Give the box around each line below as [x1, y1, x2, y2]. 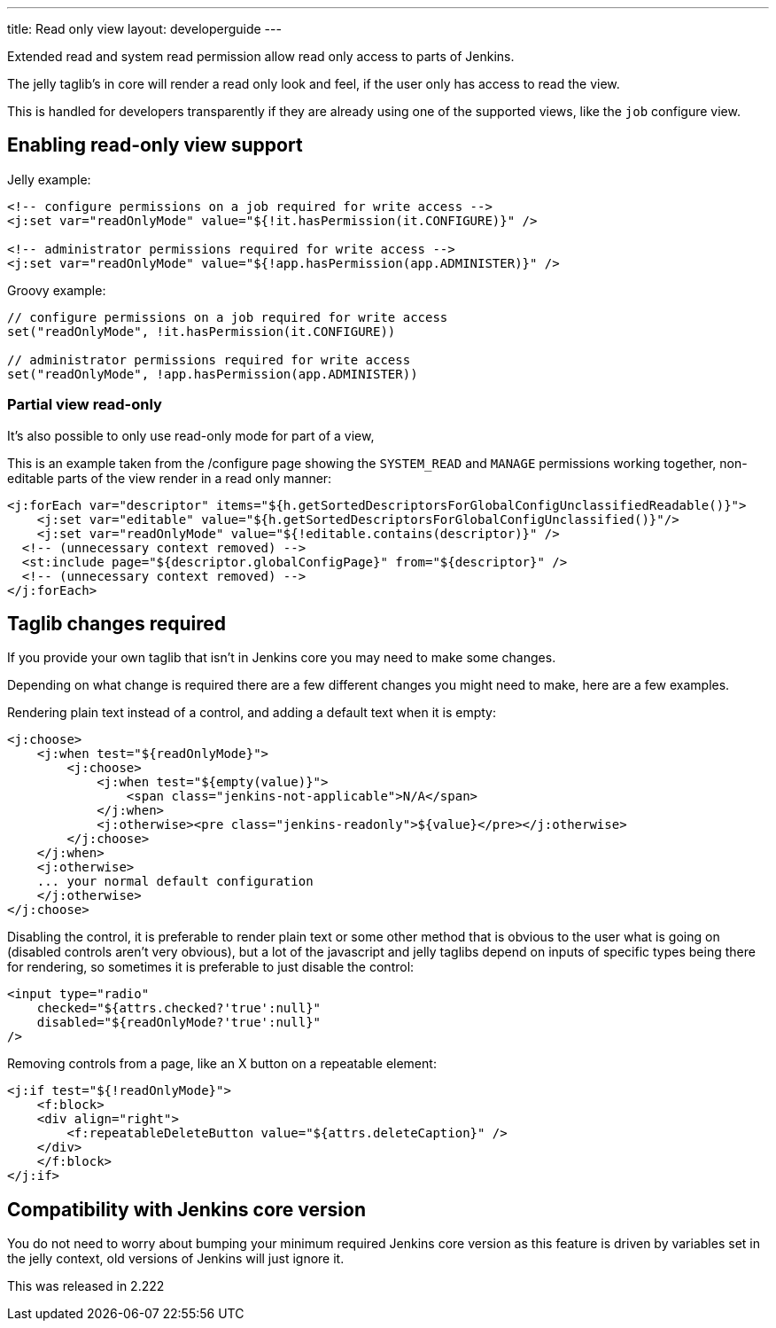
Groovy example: [7, 282, 106, 298]
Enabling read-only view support [7, 134, 303, 157]
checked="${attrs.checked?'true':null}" [36, 1001, 322, 1016]
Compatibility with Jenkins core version [7, 1198, 366, 1221]
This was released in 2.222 [7, 1278, 165, 1294]
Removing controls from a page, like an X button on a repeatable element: [7, 1056, 437, 1072]
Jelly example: [7, 171, 91, 187]
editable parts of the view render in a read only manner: [7, 470, 332, 486]
